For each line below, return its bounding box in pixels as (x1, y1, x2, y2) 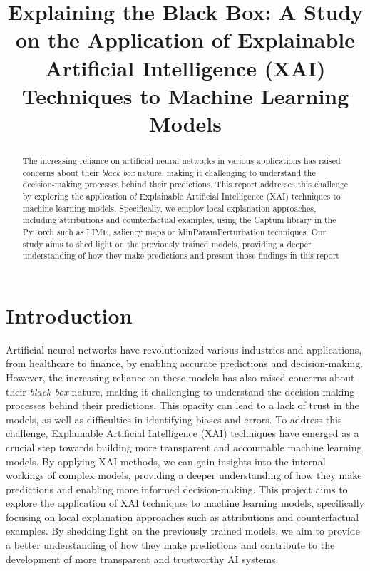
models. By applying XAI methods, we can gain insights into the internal (6, 453, 326, 468)
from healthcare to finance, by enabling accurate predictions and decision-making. (6, 356, 364, 371)
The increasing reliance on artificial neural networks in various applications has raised (22, 154, 341, 166)
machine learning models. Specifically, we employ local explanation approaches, (22, 202, 317, 214)
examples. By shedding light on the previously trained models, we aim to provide (6, 523, 360, 538)
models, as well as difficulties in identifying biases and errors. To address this (6, 411, 342, 426)
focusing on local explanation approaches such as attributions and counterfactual (6, 509, 359, 524)
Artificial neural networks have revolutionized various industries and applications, (6, 341, 362, 356)
